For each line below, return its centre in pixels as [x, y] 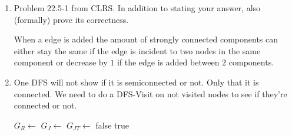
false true [112, 125]
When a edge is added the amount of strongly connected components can [146, 39]
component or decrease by [61, 62]
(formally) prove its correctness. [71, 19]
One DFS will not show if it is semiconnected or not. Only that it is [136, 82]
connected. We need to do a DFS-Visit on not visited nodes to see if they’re [150, 93]
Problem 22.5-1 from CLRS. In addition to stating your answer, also [137, 8]
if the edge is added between [168, 62]
